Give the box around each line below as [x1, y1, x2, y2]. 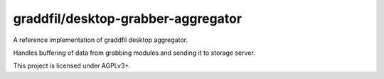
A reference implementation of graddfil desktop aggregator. [13, 36, 188, 44]
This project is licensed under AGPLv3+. [13, 61, 131, 70]
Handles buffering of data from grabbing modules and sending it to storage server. [13, 48, 255, 57]
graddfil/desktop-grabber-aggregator [13, 11, 242, 26]
